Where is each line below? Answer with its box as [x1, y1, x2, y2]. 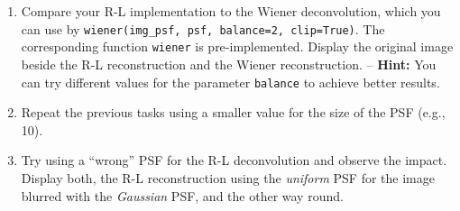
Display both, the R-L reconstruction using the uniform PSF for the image [21, 168, 435, 187]
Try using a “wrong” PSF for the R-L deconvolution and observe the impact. [21, 151, 447, 170]
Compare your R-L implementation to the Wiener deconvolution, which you [21, 2, 441, 20]
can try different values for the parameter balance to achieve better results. [21, 72, 440, 91]
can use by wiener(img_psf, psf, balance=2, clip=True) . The [21, 19, 385, 38]
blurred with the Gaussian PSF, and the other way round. [21, 186, 344, 205]
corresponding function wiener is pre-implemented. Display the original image [21, 37, 454, 56]
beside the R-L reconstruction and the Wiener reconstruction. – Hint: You [21, 54, 437, 73]
